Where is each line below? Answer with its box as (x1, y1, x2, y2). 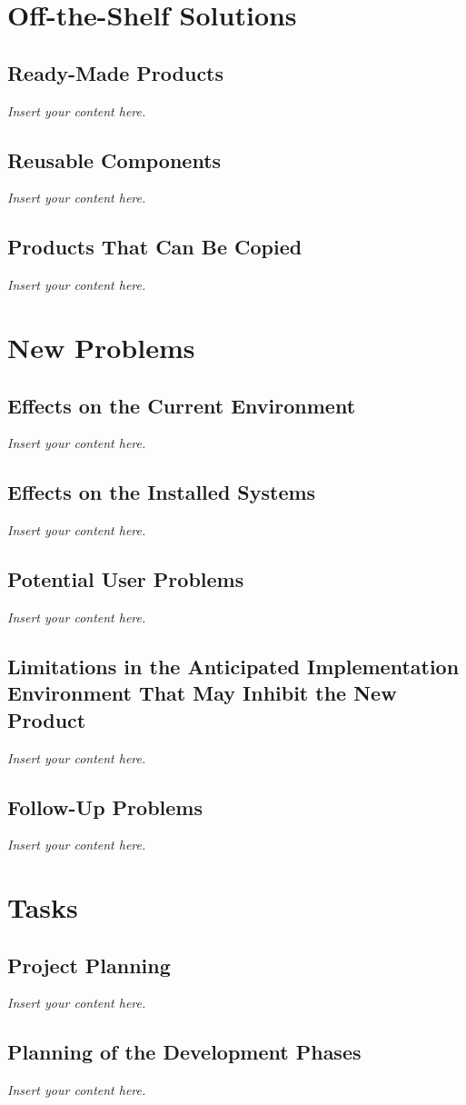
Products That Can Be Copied (7, 233, 302, 261)
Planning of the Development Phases (7, 1038, 362, 1066)
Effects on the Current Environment (7, 391, 356, 419)
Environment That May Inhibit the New (7, 679, 397, 707)
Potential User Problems (7, 565, 244, 593)
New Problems (7, 328, 195, 365)
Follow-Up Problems (7, 792, 203, 821)
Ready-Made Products (7, 58, 224, 86)
